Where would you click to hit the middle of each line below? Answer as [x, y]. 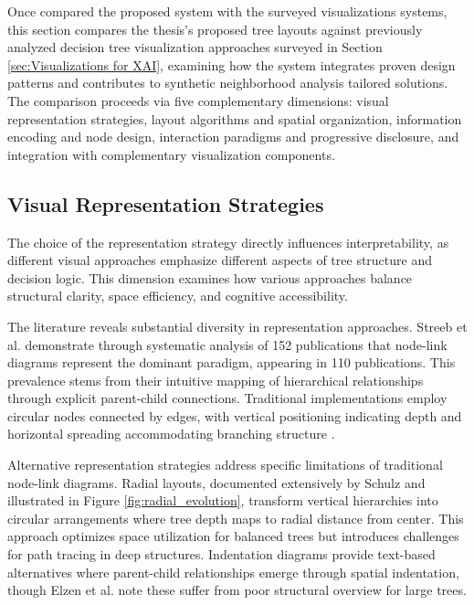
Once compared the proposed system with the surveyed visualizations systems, [227, 11]
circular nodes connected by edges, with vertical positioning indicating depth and [235, 415]
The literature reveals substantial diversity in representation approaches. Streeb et [237, 326]
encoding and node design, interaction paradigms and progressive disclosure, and [233, 137]
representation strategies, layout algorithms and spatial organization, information [235, 118]
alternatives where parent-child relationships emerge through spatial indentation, [233, 572]
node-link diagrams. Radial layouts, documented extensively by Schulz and [216, 482]
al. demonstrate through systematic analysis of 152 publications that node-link [227, 344]
